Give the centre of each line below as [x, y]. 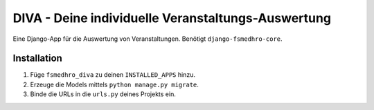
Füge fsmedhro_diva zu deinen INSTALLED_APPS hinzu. [113, 75]
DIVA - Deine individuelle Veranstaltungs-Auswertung [172, 18]
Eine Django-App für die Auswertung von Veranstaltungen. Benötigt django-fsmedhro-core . [148, 39]
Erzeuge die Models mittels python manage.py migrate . [114, 84]
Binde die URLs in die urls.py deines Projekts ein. [103, 94]
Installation [37, 58]
